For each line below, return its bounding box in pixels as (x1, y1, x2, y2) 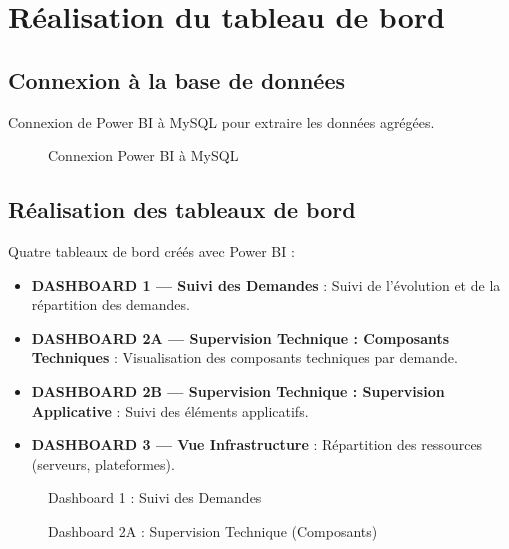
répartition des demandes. (31, 294, 190, 315)
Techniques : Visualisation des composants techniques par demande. (31, 347, 458, 368)
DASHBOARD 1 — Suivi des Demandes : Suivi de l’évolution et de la (31, 274, 501, 295)
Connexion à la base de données (8, 64, 346, 95)
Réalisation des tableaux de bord (8, 194, 356, 225)
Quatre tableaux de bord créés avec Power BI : (8, 240, 295, 261)
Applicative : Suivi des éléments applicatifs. (31, 400, 309, 421)
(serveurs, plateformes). (31, 453, 175, 474)
